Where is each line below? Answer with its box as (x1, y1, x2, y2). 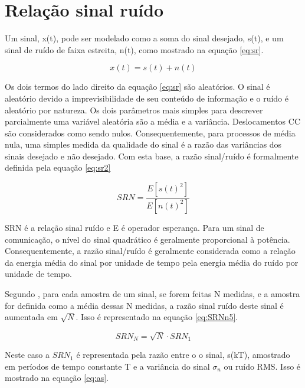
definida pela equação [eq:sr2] (5, 161, 111, 174)
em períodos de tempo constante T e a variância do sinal (5, 360, 210, 372)
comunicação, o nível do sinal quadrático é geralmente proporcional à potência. (5, 233, 290, 245)
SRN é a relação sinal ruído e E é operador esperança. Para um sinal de (5, 221, 264, 233)
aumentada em (5, 311, 58, 323)
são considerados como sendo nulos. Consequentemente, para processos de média (5, 126, 296, 139)
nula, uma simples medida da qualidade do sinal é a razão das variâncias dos (5, 138, 282, 151)
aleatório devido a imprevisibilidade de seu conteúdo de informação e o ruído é (5, 92, 288, 104)
